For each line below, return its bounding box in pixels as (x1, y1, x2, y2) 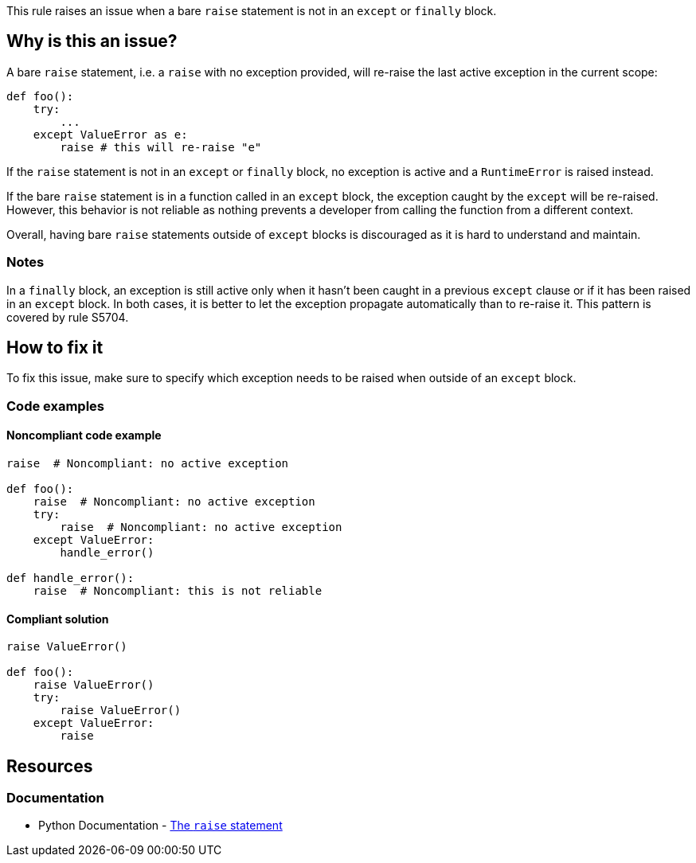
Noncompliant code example (6, 428, 162, 443)
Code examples (6, 397, 105, 414)
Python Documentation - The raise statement (38, 818, 283, 833)
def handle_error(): (6, 572, 135, 585)
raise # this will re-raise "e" (60, 140, 262, 154)
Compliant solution (6, 611, 109, 626)
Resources (6, 756, 93, 776)
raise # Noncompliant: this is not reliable (33, 584, 323, 598)
